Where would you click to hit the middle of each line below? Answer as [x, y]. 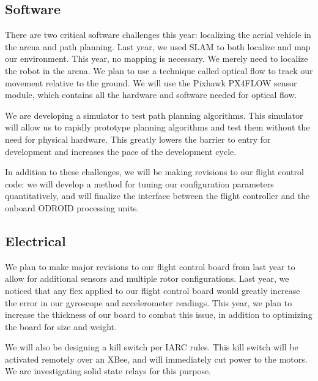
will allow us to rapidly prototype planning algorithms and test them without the [157, 127]
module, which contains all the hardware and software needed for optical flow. [151, 95]
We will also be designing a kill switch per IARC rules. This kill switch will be [152, 347]
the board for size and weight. [61, 326]
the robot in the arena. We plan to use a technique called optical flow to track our [159, 70]
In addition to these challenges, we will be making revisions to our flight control [154, 172]
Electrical [35, 240]
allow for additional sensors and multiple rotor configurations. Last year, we [147, 278]
